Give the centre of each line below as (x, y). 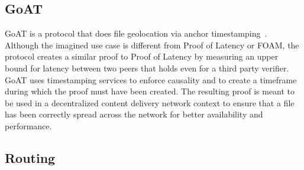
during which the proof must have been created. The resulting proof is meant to (150, 91)
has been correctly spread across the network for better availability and (134, 114)
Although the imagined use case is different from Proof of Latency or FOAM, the (152, 45)
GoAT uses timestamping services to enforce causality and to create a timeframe (151, 79)
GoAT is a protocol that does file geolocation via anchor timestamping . (136, 33)
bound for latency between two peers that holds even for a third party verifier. (147, 68)
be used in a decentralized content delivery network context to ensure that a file (150, 102)
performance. (28, 125)
